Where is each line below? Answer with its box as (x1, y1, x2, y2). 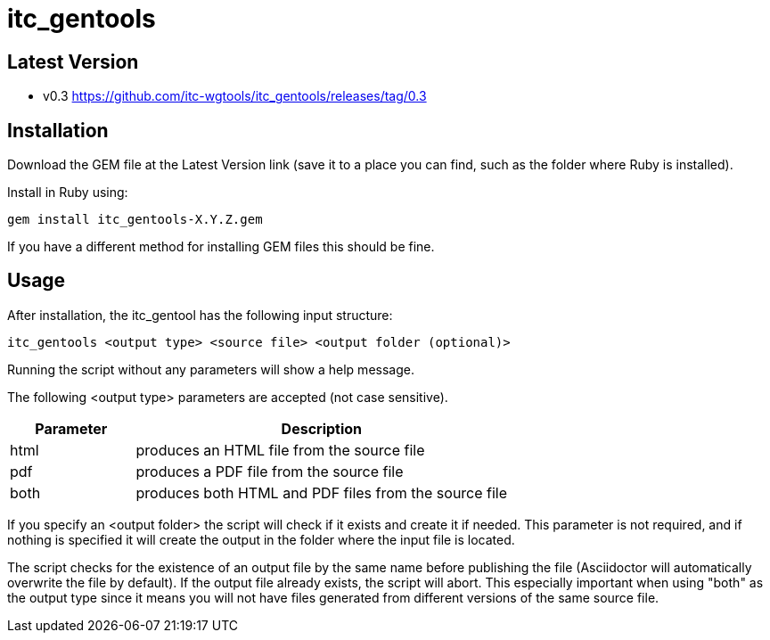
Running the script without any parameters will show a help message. (7, 361, 414, 377)
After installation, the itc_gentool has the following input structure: (7, 307, 393, 323)
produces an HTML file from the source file (135, 440, 425, 459)
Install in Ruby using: (7, 185, 128, 201)
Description (281, 419, 363, 438)
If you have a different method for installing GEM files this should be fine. (7, 239, 435, 255)
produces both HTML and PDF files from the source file (135, 483, 508, 502)
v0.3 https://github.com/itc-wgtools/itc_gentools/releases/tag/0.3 (43, 88, 427, 104)
